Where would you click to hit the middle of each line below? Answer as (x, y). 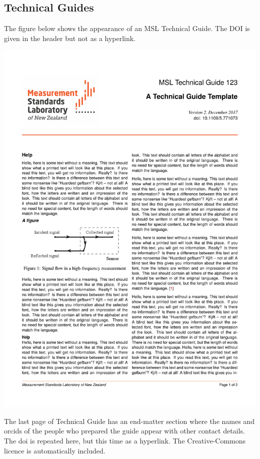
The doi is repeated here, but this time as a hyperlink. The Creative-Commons (125, 440)
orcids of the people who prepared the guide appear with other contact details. (124, 431)
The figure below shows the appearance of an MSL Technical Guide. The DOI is (127, 28)
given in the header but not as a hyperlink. (70, 38)
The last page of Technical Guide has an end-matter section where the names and (129, 421)
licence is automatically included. (55, 450)
